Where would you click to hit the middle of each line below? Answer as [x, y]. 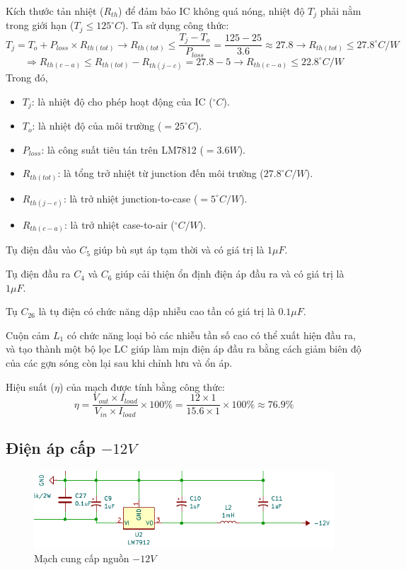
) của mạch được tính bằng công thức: [142, 386]
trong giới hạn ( [40, 25]
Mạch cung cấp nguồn [82, 558]
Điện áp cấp [51, 448]
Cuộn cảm [28, 335]
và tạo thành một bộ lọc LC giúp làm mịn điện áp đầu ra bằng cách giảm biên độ [184, 349]
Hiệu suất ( [30, 386]
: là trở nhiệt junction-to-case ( [130, 198]
